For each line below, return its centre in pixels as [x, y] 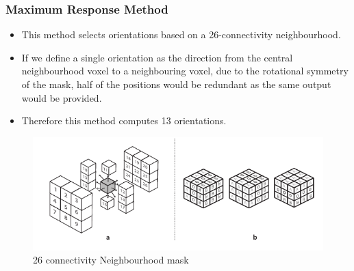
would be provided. [62, 97]
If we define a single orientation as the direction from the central [157, 57]
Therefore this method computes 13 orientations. [124, 120]
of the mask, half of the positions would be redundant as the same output [176, 84]
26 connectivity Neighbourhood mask [111, 260]
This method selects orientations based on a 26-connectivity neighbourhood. [181, 34]
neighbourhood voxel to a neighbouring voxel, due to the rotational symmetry [185, 71]
